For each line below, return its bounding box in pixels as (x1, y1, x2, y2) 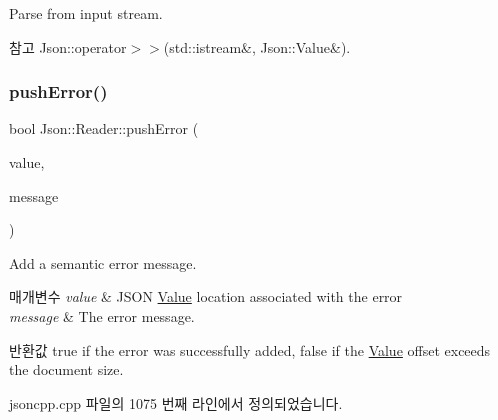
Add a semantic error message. (9, 252, 197, 273)
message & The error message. (9, 305, 195, 326)
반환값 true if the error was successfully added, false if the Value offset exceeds (9, 339, 491, 360)
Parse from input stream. (9, 3, 163, 23)
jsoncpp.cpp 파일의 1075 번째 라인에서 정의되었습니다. (9, 392, 343, 413)
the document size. (9, 359, 124, 380)
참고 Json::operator (9, 36, 127, 57)
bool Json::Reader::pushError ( (9, 118, 199, 139)
